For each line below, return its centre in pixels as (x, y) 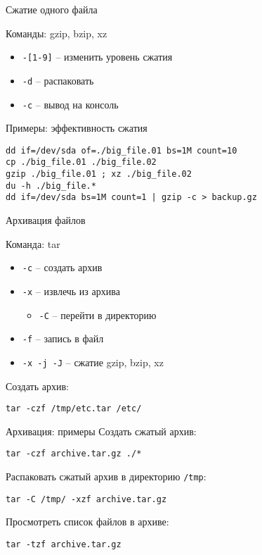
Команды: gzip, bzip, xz (57, 33)
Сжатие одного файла (52, 9)
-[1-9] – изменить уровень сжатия (97, 57)
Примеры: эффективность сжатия (77, 128)
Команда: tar (33, 243)
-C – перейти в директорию (98, 314)
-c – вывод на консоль (70, 104)
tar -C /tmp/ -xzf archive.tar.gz (86, 499)
